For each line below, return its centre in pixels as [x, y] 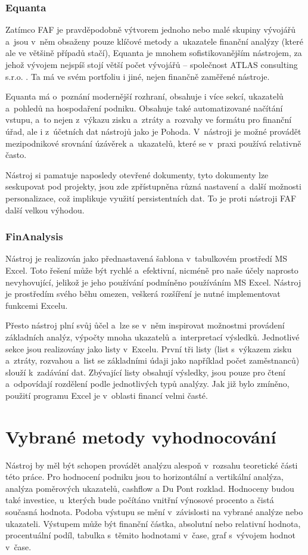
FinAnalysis [34, 236]
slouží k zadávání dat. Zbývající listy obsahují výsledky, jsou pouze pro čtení [145, 372]
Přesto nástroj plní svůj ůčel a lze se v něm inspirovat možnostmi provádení [145, 325]
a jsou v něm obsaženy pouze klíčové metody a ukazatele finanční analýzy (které [154, 41]
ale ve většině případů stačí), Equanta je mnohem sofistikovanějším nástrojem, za [154, 53]
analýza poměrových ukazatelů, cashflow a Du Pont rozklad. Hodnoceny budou [150, 488]
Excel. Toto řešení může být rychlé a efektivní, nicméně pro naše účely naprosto [152, 270]
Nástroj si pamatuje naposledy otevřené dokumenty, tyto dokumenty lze [137, 174]
